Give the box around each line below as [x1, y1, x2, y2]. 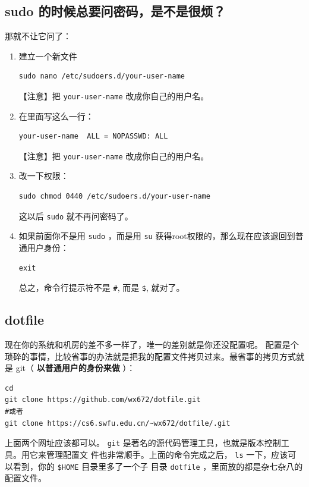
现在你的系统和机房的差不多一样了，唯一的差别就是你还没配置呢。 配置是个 [5, 338, 299, 351]
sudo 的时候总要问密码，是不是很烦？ [5, 2, 226, 20]
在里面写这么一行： [18, 109, 94, 122]
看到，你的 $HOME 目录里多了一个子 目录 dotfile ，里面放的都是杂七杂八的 [12, 460, 303, 472]
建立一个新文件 [18, 49, 77, 62]
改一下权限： [18, 169, 69, 182]
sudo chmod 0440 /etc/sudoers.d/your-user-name [18, 192, 210, 201]
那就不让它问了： [5, 30, 71, 42]
